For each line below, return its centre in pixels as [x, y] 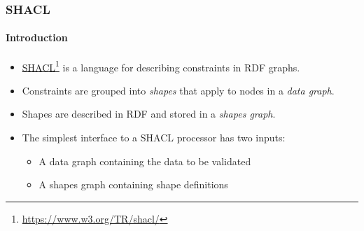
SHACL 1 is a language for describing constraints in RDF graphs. [161, 66]
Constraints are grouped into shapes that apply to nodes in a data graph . [178, 90]
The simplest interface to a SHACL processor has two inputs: [154, 138]
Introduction [37, 37]
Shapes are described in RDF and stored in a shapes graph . [149, 114]
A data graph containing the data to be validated [145, 161]
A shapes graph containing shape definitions [133, 184]
